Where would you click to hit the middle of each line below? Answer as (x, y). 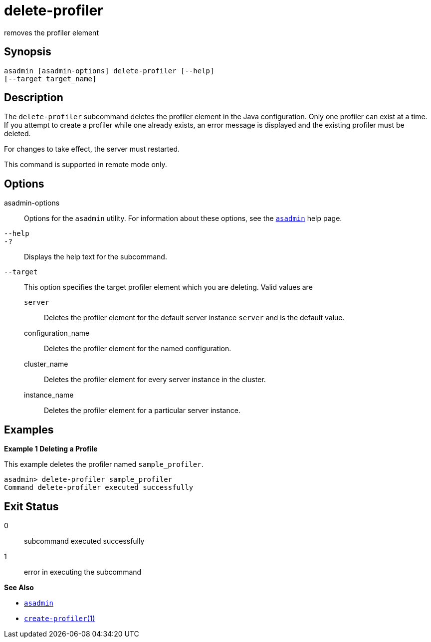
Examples (29, 429)
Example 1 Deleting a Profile (51, 449)
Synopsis (28, 52)
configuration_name (57, 333)
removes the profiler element (51, 32)
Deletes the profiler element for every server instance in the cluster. (155, 380)
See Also (19, 587)
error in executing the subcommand (83, 572)
